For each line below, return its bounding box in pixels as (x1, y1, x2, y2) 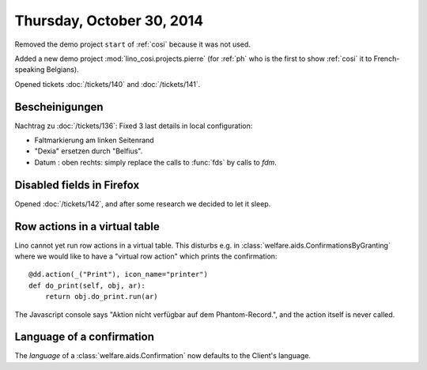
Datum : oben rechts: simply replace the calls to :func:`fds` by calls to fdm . (34, 157, 277, 167)
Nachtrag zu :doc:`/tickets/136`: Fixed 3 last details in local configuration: (14, 121, 253, 130)
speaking (14, 65, 45, 74)
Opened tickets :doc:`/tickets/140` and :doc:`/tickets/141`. (14, 79, 201, 89)
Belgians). (46, 65, 79, 74)
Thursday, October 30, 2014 (14, 12, 204, 29)
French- (373, 54, 400, 63)
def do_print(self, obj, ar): (28, 281, 146, 290)
